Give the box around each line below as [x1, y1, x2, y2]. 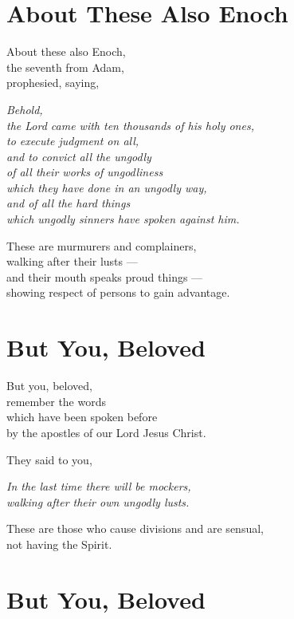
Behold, [6, 101, 43, 117]
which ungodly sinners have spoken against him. [6, 211, 240, 227]
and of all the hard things [6, 195, 131, 211]
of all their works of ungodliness [6, 164, 163, 180]
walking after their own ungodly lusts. [6, 493, 190, 510]
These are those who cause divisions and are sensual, [6, 520, 264, 537]
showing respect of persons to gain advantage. [6, 284, 230, 301]
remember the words [6, 392, 107, 409]
